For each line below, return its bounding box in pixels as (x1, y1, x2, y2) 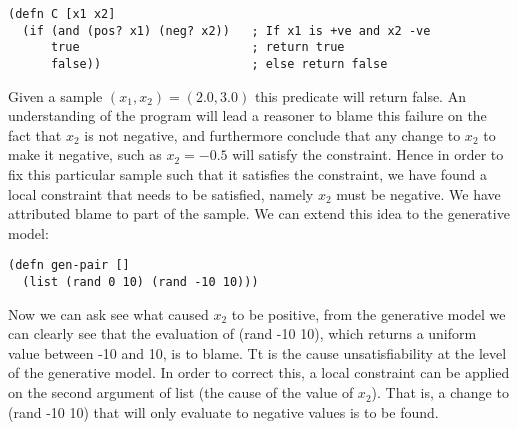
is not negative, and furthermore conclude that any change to (84, 124, 461, 145)
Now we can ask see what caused (8, 303, 209, 324)
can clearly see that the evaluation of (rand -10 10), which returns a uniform (8, 323, 477, 344)
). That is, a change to (371, 382, 509, 403)
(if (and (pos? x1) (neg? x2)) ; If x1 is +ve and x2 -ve (22, 23, 431, 38)
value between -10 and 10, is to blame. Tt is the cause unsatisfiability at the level (8, 342, 507, 363)
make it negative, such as (8, 144, 162, 165)
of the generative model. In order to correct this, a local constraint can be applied (8, 362, 510, 383)
